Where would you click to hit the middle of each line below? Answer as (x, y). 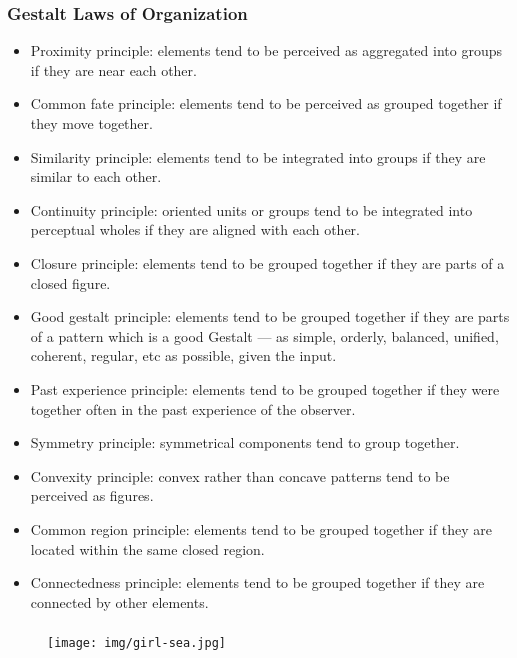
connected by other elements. (119, 601)
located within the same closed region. (147, 548)
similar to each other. (96, 176)
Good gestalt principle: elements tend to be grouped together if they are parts (270, 316)
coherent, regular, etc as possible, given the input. (183, 355)
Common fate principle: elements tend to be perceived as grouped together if (266, 103)
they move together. (91, 123)
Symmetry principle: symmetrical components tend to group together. (245, 442)
